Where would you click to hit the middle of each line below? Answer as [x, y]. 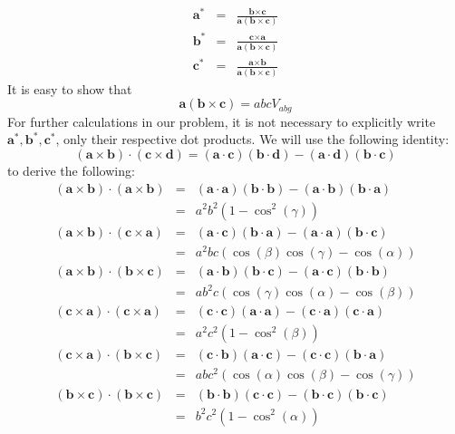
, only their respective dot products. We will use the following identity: [252, 139]
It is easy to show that [70, 88]
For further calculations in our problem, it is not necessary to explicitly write [222, 121]
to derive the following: [71, 170]
